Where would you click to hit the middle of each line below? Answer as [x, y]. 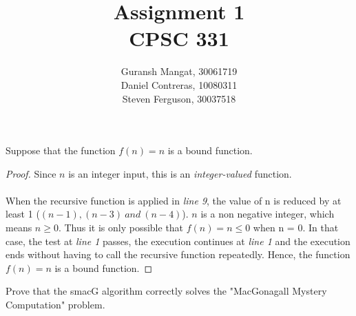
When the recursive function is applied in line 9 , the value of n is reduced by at [174, 200]
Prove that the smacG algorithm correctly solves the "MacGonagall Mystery [166, 291]
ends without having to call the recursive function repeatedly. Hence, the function [178, 254]
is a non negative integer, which [268, 214]
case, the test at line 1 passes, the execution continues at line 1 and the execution [178, 241]
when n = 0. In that [296, 228]
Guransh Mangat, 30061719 [179, 71]
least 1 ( [23, 214]
